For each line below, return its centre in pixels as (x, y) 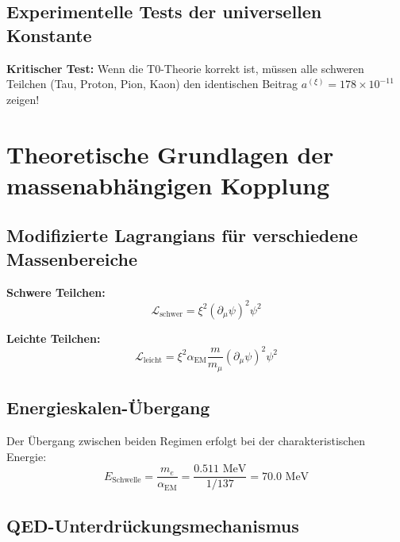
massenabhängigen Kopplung (168, 185)
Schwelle (127, 480)
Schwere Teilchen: (56, 292)
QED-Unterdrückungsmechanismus (153, 525)
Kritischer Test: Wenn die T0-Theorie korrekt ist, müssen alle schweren (185, 68)
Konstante (49, 35)
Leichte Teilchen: (54, 338)
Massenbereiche (72, 258)
